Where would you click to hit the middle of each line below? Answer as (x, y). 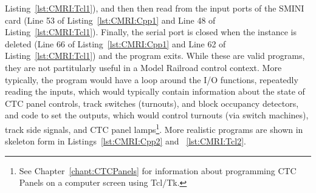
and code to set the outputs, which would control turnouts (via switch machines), (157, 115)
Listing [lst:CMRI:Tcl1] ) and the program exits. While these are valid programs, (155, 56)
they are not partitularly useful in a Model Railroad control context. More (143, 67)
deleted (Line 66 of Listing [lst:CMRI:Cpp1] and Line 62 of (115, 43)
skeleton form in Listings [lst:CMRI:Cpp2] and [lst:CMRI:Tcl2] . (125, 141)
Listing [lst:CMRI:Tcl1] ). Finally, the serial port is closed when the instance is (151, 32)
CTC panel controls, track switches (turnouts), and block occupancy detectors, (152, 103)
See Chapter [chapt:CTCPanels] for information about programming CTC (158, 170)
